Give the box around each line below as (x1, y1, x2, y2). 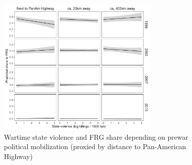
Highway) (4, 151, 33, 161)
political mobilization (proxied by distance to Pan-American (4, 141, 186, 152)
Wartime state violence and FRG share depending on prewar (4, 131, 189, 142)
